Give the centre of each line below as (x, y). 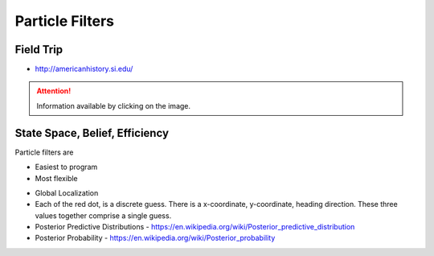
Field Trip (39, 50)
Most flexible (56, 178)
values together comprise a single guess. (103, 215)
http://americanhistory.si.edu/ (84, 69)
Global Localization (67, 192)
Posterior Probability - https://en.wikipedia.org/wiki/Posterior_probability (155, 238)
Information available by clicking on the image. (114, 105)
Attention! (54, 91)
